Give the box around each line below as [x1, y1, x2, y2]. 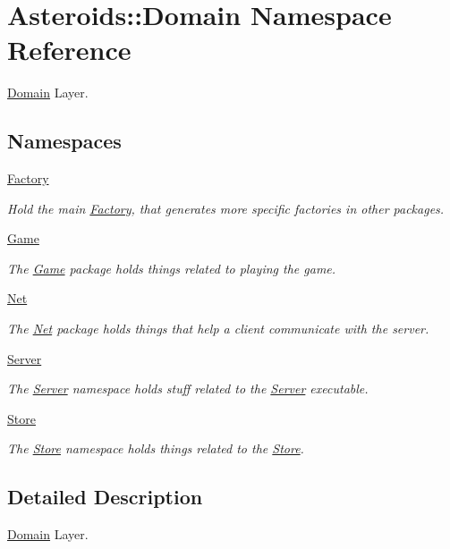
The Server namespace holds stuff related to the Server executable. [7, 379, 369, 398]
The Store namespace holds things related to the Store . [7, 439, 304, 458]
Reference [7, 31, 132, 68]
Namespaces [7, 127, 122, 155]
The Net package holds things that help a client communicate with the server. [7, 319, 429, 338]
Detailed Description [7, 483, 203, 511]
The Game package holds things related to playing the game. [7, 258, 336, 277]
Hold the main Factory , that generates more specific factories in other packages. [7, 198, 445, 217]
